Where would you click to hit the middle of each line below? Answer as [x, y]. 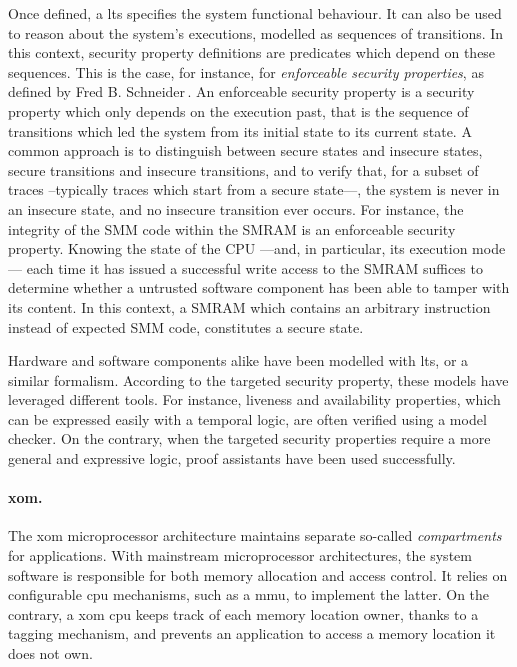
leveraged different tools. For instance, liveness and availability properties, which [254, 399]
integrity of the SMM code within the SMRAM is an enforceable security [232, 228]
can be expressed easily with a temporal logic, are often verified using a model [247, 418]
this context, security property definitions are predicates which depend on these [252, 52]
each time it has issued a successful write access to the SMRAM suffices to [254, 267]
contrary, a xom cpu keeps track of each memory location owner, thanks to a [243, 613]
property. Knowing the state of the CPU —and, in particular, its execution [238, 248]
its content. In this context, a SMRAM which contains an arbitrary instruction [249, 306]
